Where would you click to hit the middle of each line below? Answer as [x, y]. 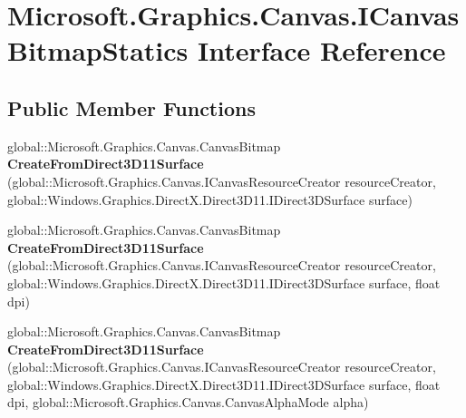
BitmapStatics [98, 50]
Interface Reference [321, 50]
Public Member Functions [131, 107]
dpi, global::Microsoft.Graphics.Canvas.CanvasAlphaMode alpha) [188, 402]
